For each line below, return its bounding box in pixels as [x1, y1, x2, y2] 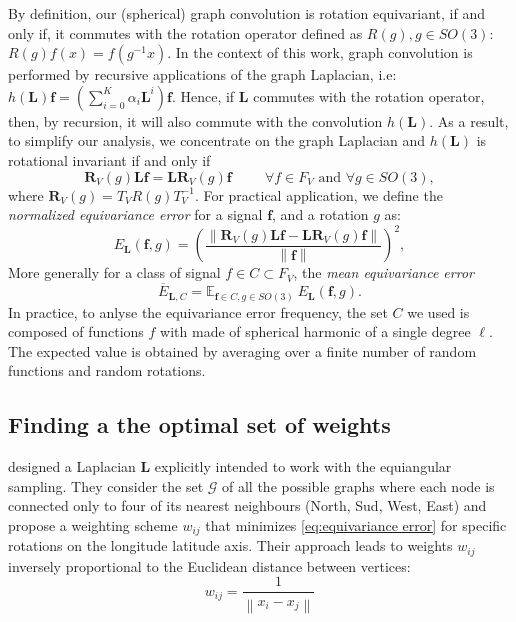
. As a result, [429, 110, 509, 131]
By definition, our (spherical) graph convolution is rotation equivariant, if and [8, 3, 486, 23]
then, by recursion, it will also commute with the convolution [8, 110, 383, 131]
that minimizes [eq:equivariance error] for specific [205, 514, 507, 535]
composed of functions [8, 321, 144, 342]
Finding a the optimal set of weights [8, 409, 391, 440]
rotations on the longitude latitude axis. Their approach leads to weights [8, 535, 453, 556]
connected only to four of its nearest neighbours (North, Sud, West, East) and [8, 495, 487, 516]
